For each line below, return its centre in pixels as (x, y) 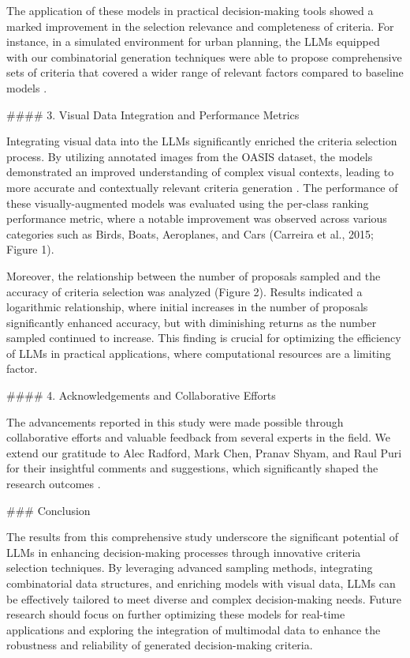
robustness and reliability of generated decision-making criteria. (160, 645)
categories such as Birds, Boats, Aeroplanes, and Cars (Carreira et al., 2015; (190, 233)
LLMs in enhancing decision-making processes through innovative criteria (184, 552)
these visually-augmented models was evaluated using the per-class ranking (188, 203)
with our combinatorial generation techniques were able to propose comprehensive (204, 56)
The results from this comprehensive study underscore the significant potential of (202, 537)
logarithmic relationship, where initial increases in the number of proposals (187, 307)
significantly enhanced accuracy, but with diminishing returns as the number (192, 322)
